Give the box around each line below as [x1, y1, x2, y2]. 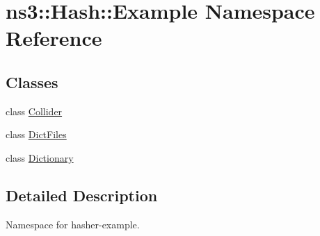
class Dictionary [6, 150, 74, 165]
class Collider [6, 103, 63, 118]
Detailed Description [6, 184, 158, 205]
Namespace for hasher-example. [6, 217, 140, 231]
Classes [6, 71, 58, 92]
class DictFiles [6, 127, 67, 142]
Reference [6, 24, 102, 52]
